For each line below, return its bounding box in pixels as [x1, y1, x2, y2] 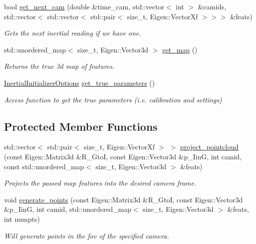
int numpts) [4, 213, 40, 224]
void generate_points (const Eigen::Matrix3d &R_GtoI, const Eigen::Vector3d [4, 194, 243, 204]
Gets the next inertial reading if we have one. [4, 28, 141, 38]
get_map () [162, 44, 198, 54]
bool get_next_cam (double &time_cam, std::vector [4, 1, 164, 11]
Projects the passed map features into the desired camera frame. [4, 178, 197, 188]
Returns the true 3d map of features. [4, 61, 114, 71]
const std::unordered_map [4, 161, 84, 171]
